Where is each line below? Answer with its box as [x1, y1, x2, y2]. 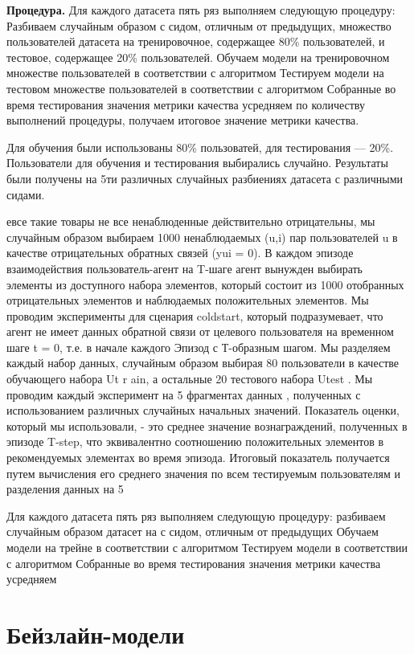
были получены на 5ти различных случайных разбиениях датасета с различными [6, 170, 404, 186]
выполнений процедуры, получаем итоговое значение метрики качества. [6, 112, 359, 129]
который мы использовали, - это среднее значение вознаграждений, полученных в [6, 417, 408, 434]
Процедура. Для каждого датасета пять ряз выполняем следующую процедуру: [6, 2, 396, 18]
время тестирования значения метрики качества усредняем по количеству [6, 96, 365, 112]
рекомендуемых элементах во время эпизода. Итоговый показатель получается [6, 449, 390, 466]
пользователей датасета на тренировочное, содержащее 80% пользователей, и [6, 33, 385, 50]
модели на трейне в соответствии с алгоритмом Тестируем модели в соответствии [6, 539, 408, 555]
